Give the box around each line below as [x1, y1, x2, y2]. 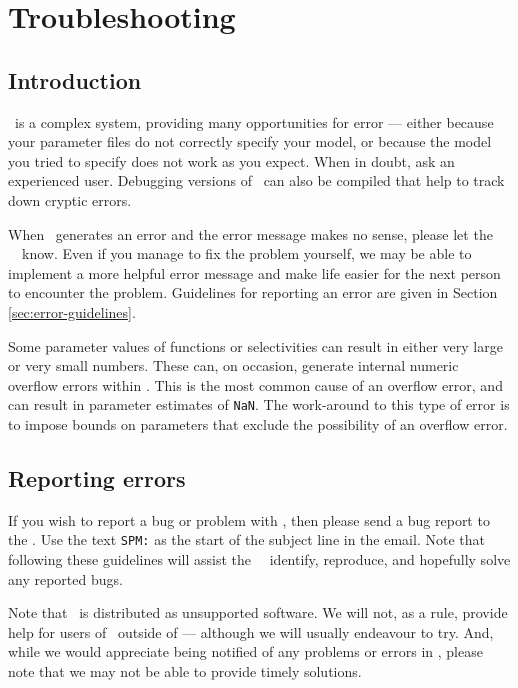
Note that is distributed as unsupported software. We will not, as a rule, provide [8, 602, 508, 623]
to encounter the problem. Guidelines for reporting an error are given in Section [8, 282, 498, 303]
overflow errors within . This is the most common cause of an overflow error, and [8, 374, 503, 395]
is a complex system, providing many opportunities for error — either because [14, 111, 494, 132]
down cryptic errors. [8, 189, 132, 210]
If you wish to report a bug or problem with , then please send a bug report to [8, 509, 490, 530]
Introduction [8, 64, 142, 95]
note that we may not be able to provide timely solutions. [8, 660, 362, 681]
